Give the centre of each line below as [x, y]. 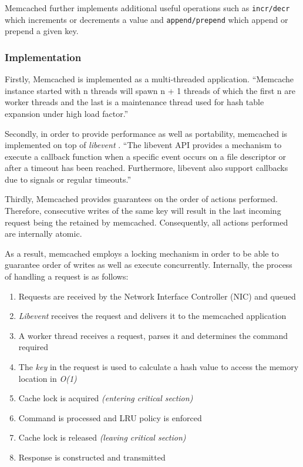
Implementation [43, 57]
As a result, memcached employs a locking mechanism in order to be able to [142, 253]
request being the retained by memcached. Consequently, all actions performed [147, 222]
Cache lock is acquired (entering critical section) [106, 398]
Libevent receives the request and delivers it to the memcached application [152, 316]
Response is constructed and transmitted [92, 457]
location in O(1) [48, 378]
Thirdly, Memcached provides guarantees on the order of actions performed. [141, 199]
